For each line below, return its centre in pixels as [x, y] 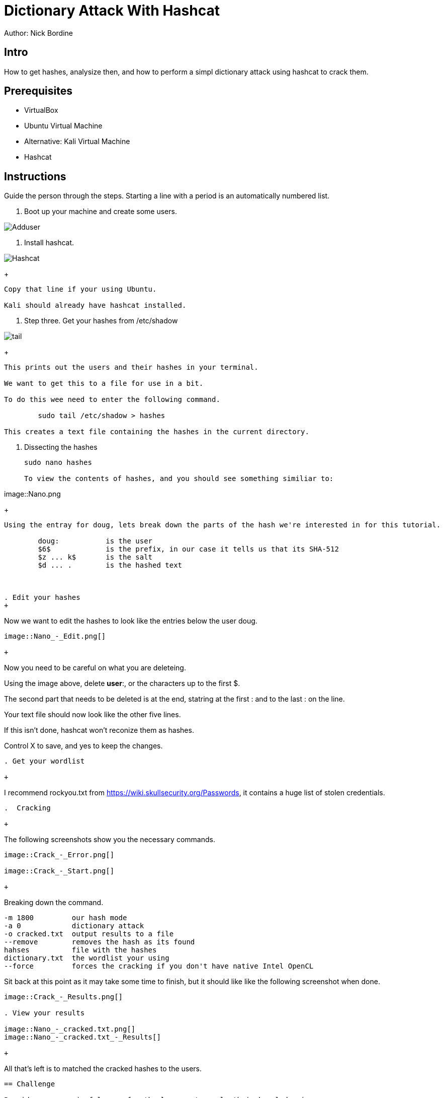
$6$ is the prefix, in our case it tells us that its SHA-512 [188, 549]
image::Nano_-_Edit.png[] [55, 636]
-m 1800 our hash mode [66, 918]
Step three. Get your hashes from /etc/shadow [101, 321]
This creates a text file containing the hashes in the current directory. [157, 432]
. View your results [45, 1013]
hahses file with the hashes [80, 950]
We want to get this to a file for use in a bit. [104, 384]
